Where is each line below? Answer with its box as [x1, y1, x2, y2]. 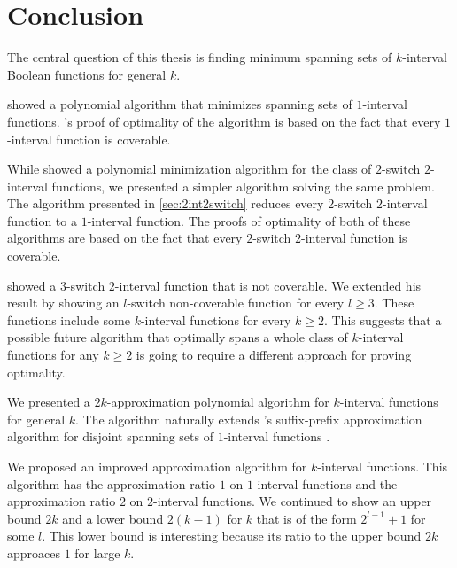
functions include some [7, 310, 130, 329]
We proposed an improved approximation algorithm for [7, 457, 307, 475]
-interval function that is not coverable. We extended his [114, 276, 422, 294]
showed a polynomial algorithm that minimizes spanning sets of [7, 95, 352, 113]
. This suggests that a [323, 310, 442, 329]
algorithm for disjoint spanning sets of [7, 427, 213, 446]
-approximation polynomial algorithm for [106, 393, 329, 411]
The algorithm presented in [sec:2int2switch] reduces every [7, 194, 324, 213]
